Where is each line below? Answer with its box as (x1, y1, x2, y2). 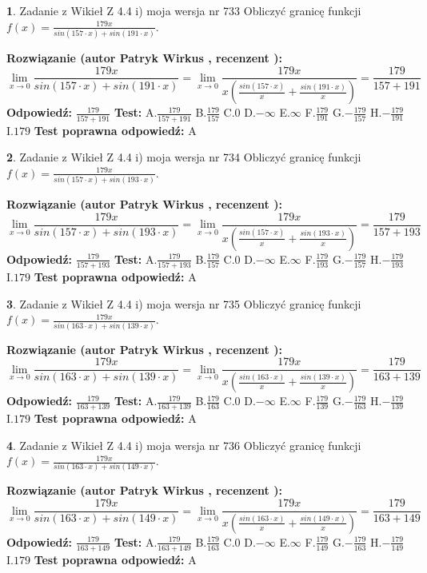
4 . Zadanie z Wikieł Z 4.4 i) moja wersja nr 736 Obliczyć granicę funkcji (6, 436, 361, 453)
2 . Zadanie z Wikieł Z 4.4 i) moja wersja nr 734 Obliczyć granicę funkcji (6, 149, 361, 165)
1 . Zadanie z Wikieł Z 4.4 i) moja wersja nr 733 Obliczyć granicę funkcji (6, 2, 361, 18)
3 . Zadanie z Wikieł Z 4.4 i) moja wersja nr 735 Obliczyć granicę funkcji (6, 295, 361, 312)
